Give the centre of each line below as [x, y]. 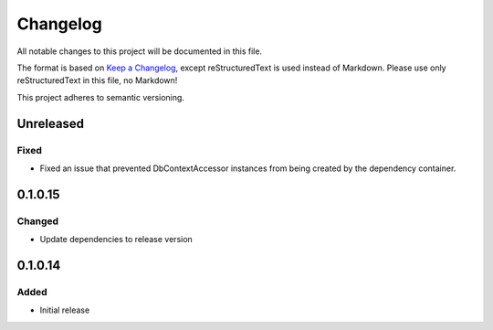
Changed [38, 221]
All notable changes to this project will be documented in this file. [140, 51]
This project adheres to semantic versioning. [100, 97]
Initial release [65, 310]
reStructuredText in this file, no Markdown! [97, 80]
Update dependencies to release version [116, 240]
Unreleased [51, 123]
